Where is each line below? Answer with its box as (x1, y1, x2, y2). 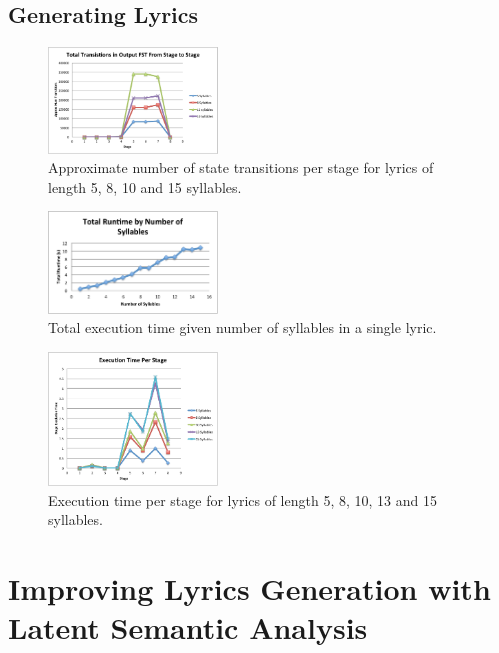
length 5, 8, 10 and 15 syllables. (48, 176, 242, 197)
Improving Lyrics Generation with (8, 568, 491, 609)
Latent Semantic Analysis (8, 607, 368, 648)
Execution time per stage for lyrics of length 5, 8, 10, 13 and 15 (48, 489, 437, 510)
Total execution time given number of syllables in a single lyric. (48, 317, 437, 338)
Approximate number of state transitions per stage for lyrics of (48, 157, 434, 178)
